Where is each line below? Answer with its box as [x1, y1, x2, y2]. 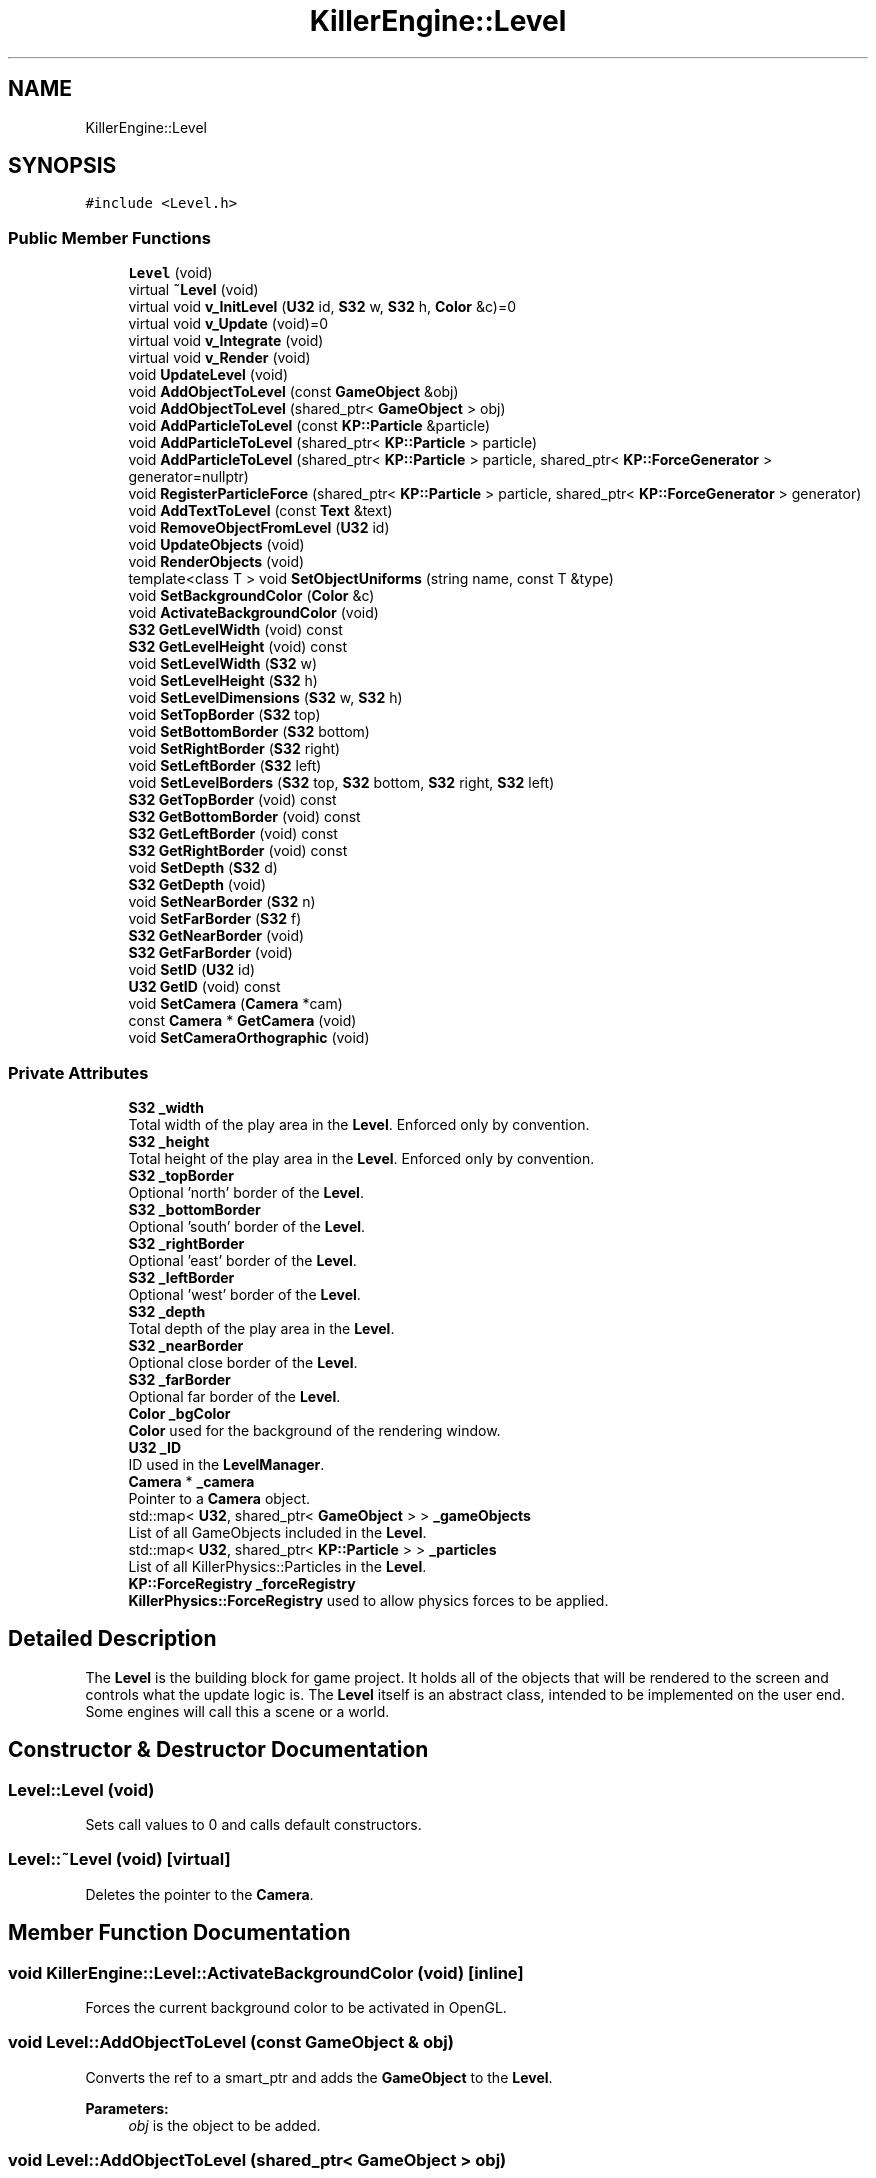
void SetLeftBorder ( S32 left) [128, 757, 322, 775]
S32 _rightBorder [128, 1234, 245, 1252]
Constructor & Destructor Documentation [8, 1737, 429, 1763]
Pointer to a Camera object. [128, 1489, 311, 1507]
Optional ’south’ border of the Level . [128, 1217, 366, 1235]
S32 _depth [128, 1302, 206, 1320]
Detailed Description [8, 1626, 217, 1652]
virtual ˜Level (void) [128, 281, 259, 299]
